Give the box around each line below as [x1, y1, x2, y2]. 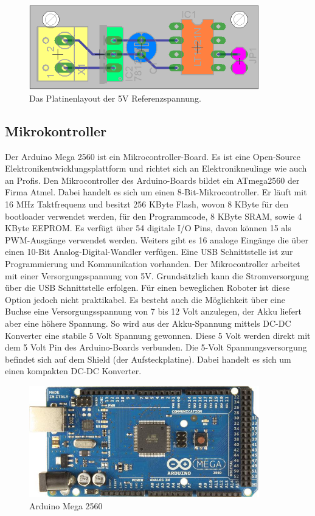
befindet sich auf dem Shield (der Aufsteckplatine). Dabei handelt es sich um [5, 352, 291, 365]
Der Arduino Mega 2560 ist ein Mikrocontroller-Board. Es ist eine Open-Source [5, 150, 301, 162]
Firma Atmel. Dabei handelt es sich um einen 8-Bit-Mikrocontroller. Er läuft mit [5, 186, 307, 198]
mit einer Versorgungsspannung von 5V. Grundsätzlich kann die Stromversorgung [5, 269, 309, 282]
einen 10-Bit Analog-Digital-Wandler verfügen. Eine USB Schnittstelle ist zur [5, 245, 293, 258]
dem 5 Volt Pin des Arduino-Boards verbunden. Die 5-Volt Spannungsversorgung [5, 341, 307, 354]
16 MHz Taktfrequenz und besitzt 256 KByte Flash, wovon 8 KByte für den [5, 198, 289, 210]
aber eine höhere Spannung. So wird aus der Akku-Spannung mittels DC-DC [5, 316, 291, 329]
